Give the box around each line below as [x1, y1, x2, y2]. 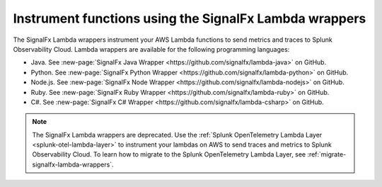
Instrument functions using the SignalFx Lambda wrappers [13, 11, 366, 26]
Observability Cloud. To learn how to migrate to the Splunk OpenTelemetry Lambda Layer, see [32, 150, 306, 159]
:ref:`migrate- [307, 150, 347, 159]
